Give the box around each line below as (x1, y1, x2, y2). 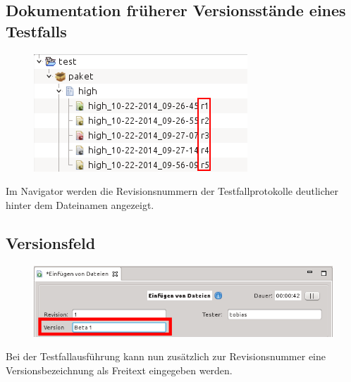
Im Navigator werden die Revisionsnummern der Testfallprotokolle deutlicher (6, 184, 338, 198)
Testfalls (6, 20, 67, 42)
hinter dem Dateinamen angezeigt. (6, 197, 154, 212)
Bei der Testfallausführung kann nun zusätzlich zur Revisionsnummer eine (6, 349, 326, 364)
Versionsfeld (6, 231, 96, 253)
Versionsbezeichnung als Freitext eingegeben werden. (6, 362, 233, 377)
